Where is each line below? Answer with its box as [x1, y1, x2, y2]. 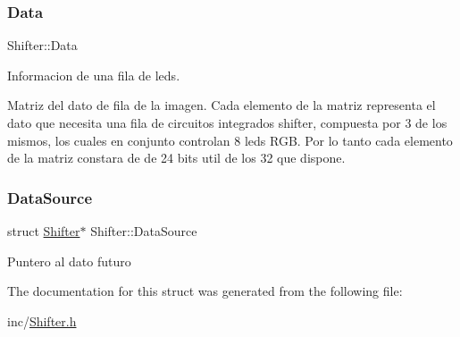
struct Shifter [7, 222, 80, 240]
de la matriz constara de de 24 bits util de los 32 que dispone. [7, 148, 346, 167]
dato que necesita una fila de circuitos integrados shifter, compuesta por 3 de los [7, 114, 447, 131]
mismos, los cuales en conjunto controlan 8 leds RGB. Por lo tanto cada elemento [7, 131, 453, 149]
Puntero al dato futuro [7, 251, 131, 270]
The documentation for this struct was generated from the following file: [7, 282, 403, 300]
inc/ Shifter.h [7, 311, 77, 330]
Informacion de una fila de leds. [7, 65, 180, 84]
